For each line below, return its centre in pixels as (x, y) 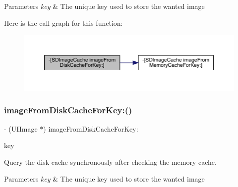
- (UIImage (21, 128)
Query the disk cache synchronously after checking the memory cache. (110, 162)
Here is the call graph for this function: (63, 23)
